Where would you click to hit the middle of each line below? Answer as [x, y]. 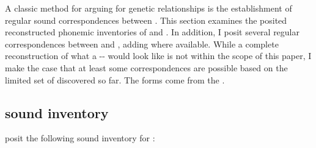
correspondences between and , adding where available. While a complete [142, 44]
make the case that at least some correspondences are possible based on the [146, 67]
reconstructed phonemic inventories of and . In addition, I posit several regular [152, 32]
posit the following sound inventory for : [80, 138]
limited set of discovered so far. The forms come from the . [115, 79]
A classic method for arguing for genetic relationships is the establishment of [149, 8]
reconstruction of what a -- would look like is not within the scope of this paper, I [158, 56]
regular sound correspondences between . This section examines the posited [146, 20]
